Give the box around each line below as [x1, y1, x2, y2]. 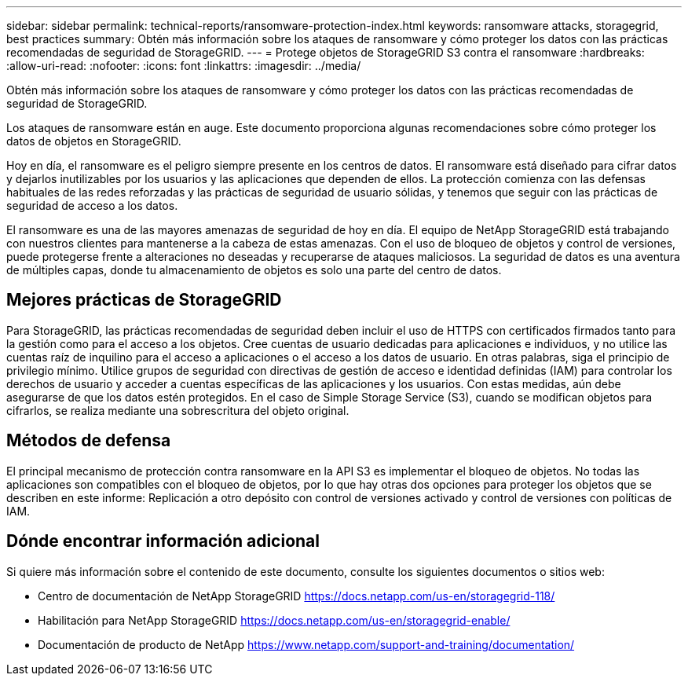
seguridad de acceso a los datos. [6, 199, 178, 212]
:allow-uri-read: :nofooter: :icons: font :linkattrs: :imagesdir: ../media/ [6, 59, 361, 72]
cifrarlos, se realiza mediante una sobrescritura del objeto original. [6, 403, 349, 417]
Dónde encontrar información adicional [6, 531, 320, 552]
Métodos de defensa [6, 431, 171, 451]
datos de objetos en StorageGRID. [6, 134, 181, 148]
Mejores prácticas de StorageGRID [6, 290, 282, 310]
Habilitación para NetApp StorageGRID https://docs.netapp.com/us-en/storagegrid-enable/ [38, 613, 511, 627]
